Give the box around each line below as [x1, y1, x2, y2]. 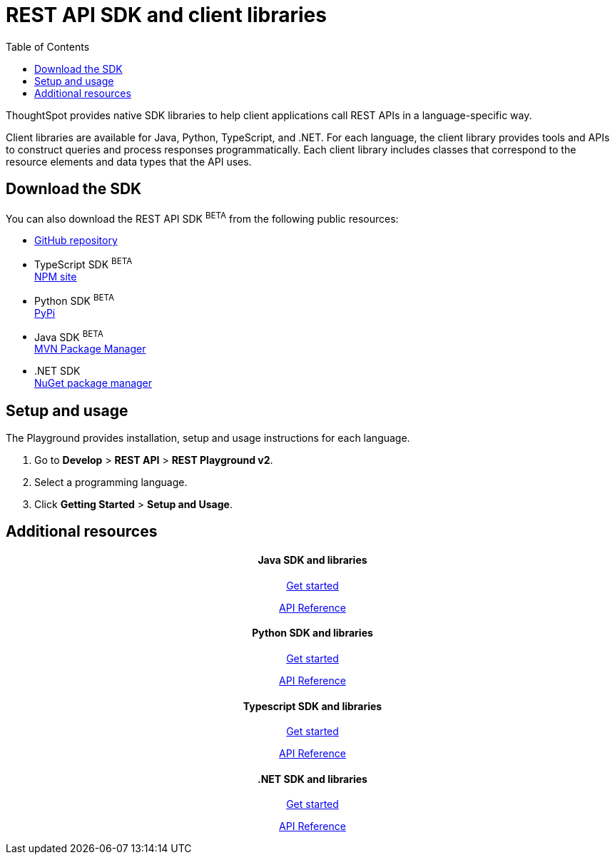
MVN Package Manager [34, 343, 146, 355]
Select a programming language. [34, 476, 188, 489]
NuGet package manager [34, 377, 153, 390]
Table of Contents [6, 40, 90, 53]
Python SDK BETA [34, 292, 115, 307]
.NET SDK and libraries [258, 772, 367, 785]
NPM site [34, 270, 77, 283]
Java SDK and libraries [258, 554, 367, 567]
